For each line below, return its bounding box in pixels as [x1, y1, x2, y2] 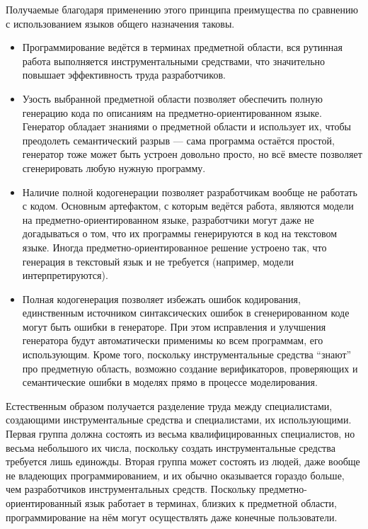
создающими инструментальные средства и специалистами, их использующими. [6, 412, 352, 427]
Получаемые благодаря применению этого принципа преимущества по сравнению [6, 2, 358, 16]
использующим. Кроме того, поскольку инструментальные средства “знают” [22, 347, 352, 362]
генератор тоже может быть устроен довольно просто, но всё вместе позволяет [22, 147, 362, 161]
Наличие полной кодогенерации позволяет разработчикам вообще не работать [22, 184, 357, 199]
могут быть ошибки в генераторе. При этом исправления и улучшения [22, 319, 326, 334]
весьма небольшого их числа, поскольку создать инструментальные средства [6, 440, 335, 455]
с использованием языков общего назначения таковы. [6, 16, 235, 30]
